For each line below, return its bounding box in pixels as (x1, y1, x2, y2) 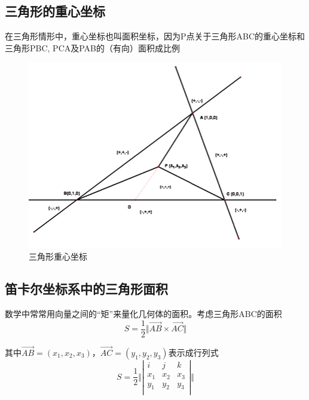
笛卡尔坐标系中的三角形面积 (5, 279, 168, 298)
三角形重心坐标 (29, 250, 87, 263)
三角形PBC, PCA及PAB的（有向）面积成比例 (5, 41, 180, 54)
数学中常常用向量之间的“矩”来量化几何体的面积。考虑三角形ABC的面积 (5, 307, 282, 320)
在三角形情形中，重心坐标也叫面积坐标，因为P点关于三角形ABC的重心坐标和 (5, 30, 305, 42)
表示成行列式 (168, 346, 219, 358)
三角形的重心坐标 (5, 2, 105, 20)
